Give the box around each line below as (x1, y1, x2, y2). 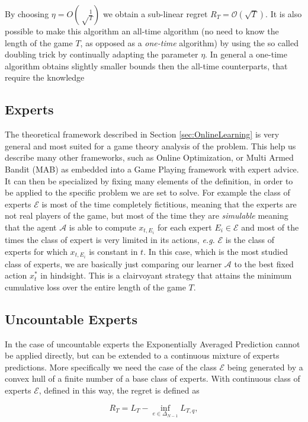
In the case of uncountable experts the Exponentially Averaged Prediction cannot (5, 337, 300, 350)
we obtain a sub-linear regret (103, 8, 208, 20)
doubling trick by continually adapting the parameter (5, 48, 198, 60)
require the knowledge (5, 71, 85, 84)
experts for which (5, 245, 68, 257)
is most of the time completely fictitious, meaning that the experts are (41, 197, 297, 210)
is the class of (225, 234, 275, 246)
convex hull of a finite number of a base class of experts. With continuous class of (5, 372, 300, 385)
